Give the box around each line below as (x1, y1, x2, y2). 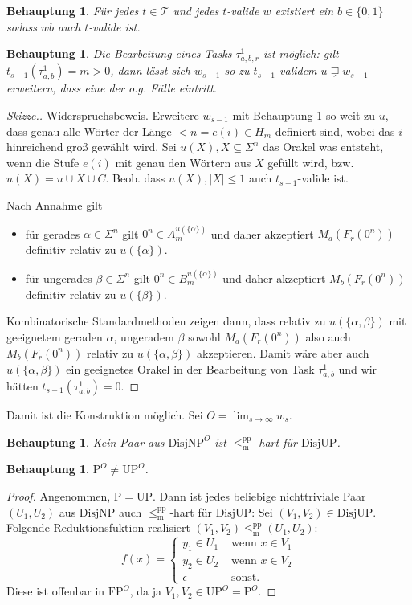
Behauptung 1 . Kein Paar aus (6, 433, 165, 450)
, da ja (129, 583, 162, 599)
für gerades (25, 225, 80, 242)
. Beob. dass (105, 170, 165, 186)
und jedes (173, 2, 219, 18)
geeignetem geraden (6, 328, 103, 345)
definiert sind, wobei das (275, 122, 395, 139)
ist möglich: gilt (263, 45, 339, 62)
